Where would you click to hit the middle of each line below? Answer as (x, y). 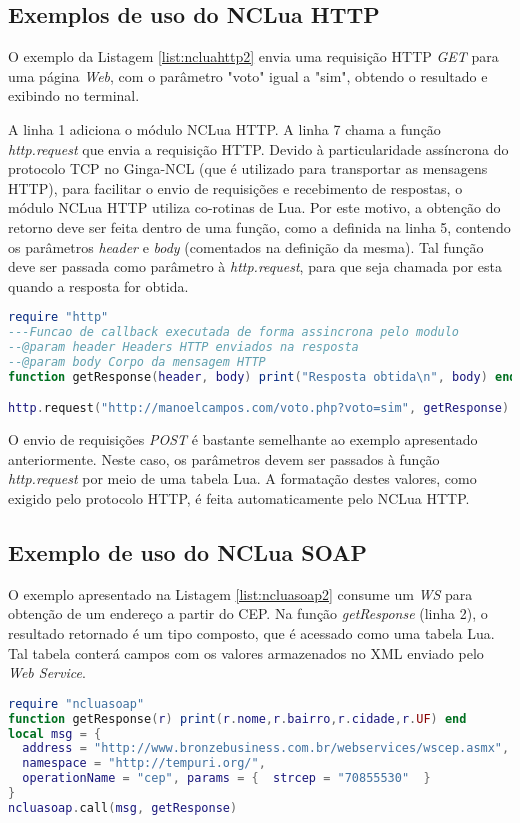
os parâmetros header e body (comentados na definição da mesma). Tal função (246, 246)
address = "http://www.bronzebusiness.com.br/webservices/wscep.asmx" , (266, 748)
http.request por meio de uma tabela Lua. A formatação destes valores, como (242, 478)
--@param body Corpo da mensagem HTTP (137, 361)
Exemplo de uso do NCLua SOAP (187, 552)
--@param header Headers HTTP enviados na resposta (183, 347)
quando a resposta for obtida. (98, 285)
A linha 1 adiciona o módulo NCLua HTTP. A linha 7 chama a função (224, 128)
